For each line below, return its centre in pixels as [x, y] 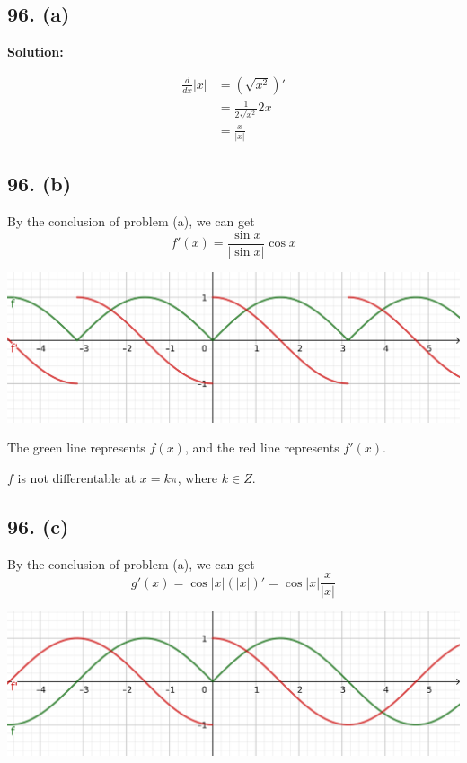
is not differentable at [77, 477]
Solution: [35, 52]
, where [198, 477]
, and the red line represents [262, 447]
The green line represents [76, 447]
